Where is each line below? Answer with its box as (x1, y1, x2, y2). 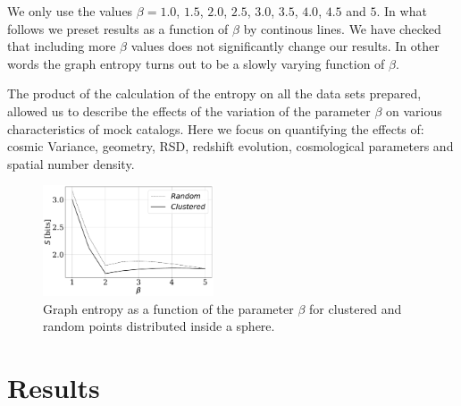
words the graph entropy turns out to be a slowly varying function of (7, 54, 385, 72)
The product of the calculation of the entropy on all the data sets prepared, (7, 84, 422, 103)
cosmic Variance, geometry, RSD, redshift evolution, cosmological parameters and (7, 137, 454, 156)
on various (385, 101, 442, 120)
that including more (7, 37, 116, 55)
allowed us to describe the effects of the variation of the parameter (7, 101, 371, 120)
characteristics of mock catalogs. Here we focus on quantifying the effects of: (7, 119, 424, 138)
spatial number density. (7, 154, 135, 173)
